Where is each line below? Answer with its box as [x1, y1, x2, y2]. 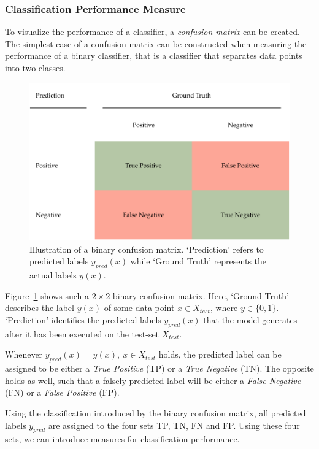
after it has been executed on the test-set [5, 327, 159, 340]
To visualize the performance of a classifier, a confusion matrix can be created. [5, 25, 300, 38]
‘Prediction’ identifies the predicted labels [5, 313, 161, 326]
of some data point [104, 301, 175, 314]
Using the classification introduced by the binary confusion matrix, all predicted [5, 406, 306, 419]
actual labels [29, 269, 77, 282]
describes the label [5, 301, 74, 314]
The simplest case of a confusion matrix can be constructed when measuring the [5, 37, 307, 50]
